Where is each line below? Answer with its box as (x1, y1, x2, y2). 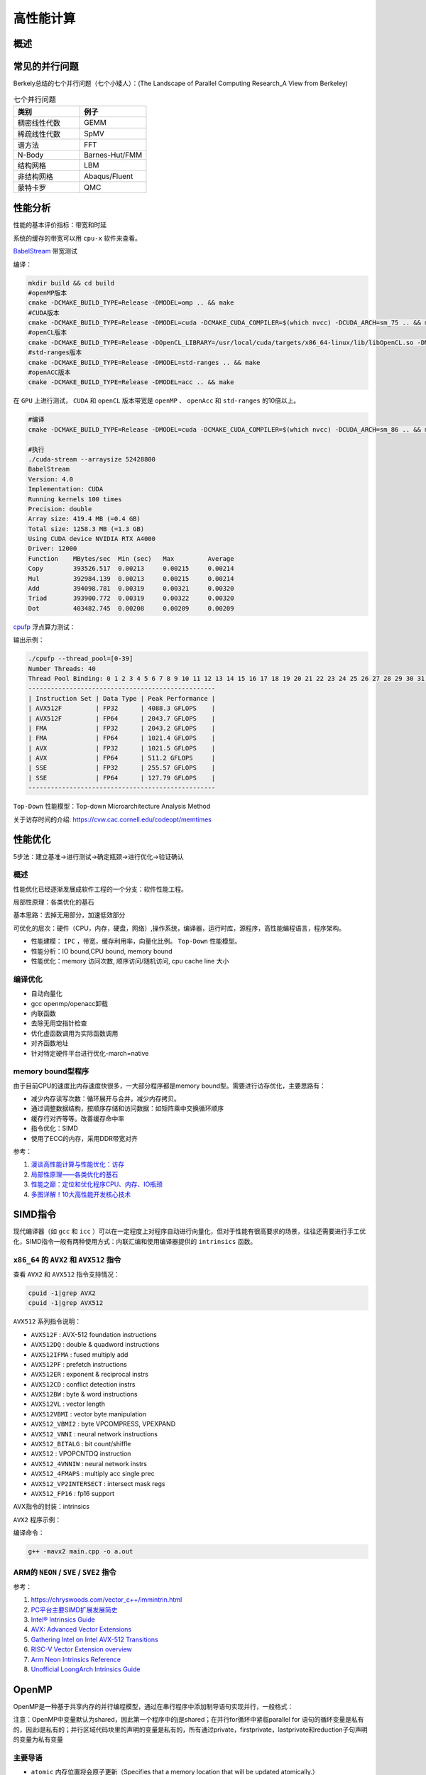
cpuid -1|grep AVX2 (28, 1289, 96, 1297)
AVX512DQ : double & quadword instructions (31, 1340, 160, 1349)
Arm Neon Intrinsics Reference (31, 1655, 121, 1664)
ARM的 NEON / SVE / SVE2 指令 (13, 1567, 116, 1577)
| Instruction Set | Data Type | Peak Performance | (28, 694, 216, 702)
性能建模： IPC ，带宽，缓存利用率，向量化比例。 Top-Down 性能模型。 (31, 937, 241, 946)
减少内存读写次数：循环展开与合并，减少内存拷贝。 (31, 1094, 180, 1103)
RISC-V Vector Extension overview (31, 1645, 133, 1654)
